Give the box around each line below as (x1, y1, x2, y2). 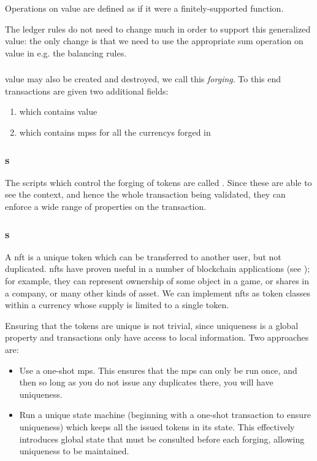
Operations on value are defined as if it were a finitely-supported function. (5, 2, 284, 14)
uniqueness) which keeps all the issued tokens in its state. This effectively (19, 420, 295, 433)
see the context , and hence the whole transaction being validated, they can (5, 188, 286, 201)
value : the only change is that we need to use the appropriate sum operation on (5, 34, 304, 47)
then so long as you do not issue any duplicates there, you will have (19, 376, 273, 389)
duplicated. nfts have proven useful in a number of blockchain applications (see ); (5, 262, 310, 275)
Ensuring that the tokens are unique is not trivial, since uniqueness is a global (5, 319, 299, 331)
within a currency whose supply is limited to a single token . (5, 298, 229, 311)
